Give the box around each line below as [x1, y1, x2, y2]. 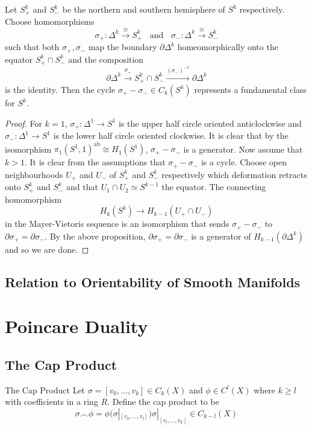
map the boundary [88, 40, 157, 53]
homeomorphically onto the [177, 40, 278, 53]
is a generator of [191, 229, 251, 242]
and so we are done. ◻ [5, 243, 89, 255]
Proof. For [5, 116, 43, 129]
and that [66, 180, 98, 193]
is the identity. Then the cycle [5, 83, 116, 96]
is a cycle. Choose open [201, 156, 287, 168]
